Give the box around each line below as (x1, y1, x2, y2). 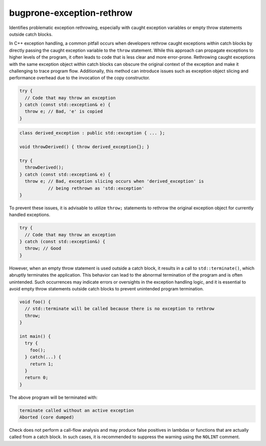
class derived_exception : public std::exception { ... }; (19, 130, 165, 136)
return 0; (25, 375, 49, 381)
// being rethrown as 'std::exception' (48, 185, 145, 191)
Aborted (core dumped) (19, 414, 74, 420)
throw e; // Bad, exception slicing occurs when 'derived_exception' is (25, 179, 204, 184)
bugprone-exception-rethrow (9, 7, 133, 18)
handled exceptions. (9, 212, 51, 218)
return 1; (30, 361, 54, 367)
